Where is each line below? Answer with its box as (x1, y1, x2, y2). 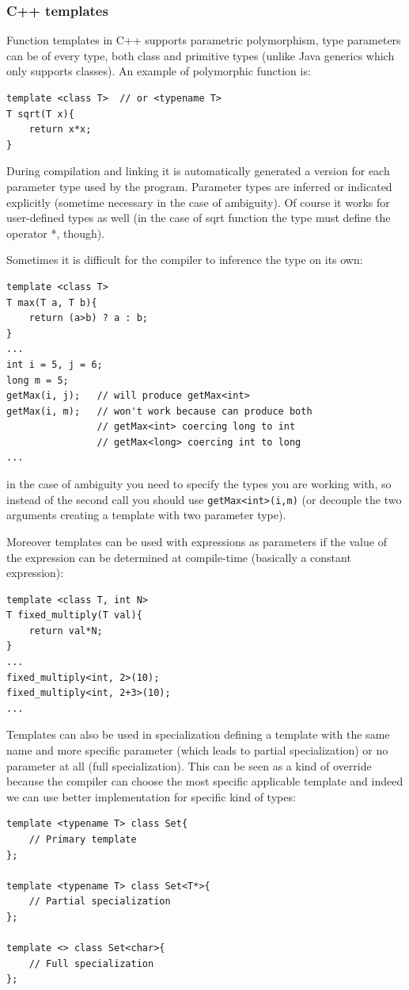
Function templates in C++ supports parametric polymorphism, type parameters (6, 32, 401, 48)
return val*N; (28, 625, 103, 636)
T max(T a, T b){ (6, 296, 97, 308)
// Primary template (28, 834, 137, 845)
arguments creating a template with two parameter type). (6, 506, 286, 523)
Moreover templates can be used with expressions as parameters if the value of (6, 533, 387, 549)
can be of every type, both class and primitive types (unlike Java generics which (6, 47, 395, 63)
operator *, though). (6, 224, 105, 241)
